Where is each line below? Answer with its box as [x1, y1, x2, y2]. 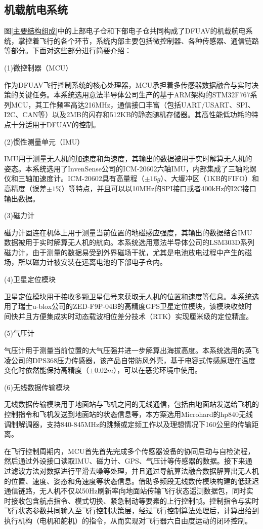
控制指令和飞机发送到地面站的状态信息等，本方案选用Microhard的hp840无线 [4, 409, 253, 419]
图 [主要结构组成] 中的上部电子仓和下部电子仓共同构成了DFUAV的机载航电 [4, 25, 246, 36]
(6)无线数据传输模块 [4, 381, 70, 392]
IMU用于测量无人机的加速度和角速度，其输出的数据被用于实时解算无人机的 [4, 153, 252, 164]
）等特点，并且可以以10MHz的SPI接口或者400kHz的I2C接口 [61, 183, 256, 193]
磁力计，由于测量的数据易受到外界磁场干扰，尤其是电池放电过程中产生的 [4, 246, 245, 257]
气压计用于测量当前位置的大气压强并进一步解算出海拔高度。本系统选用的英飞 [4, 345, 259, 356]
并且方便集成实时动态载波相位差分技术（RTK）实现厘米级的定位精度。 [18, 310, 253, 321]
